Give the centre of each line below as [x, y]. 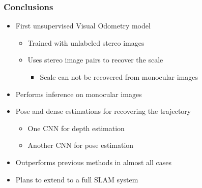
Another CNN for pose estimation [81, 145]
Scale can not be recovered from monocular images [119, 77]
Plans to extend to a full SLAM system [77, 179]
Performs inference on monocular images [79, 94]
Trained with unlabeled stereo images [86, 42]
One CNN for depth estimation [76, 128]
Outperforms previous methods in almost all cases [94, 162]
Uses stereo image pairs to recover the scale [95, 60]
